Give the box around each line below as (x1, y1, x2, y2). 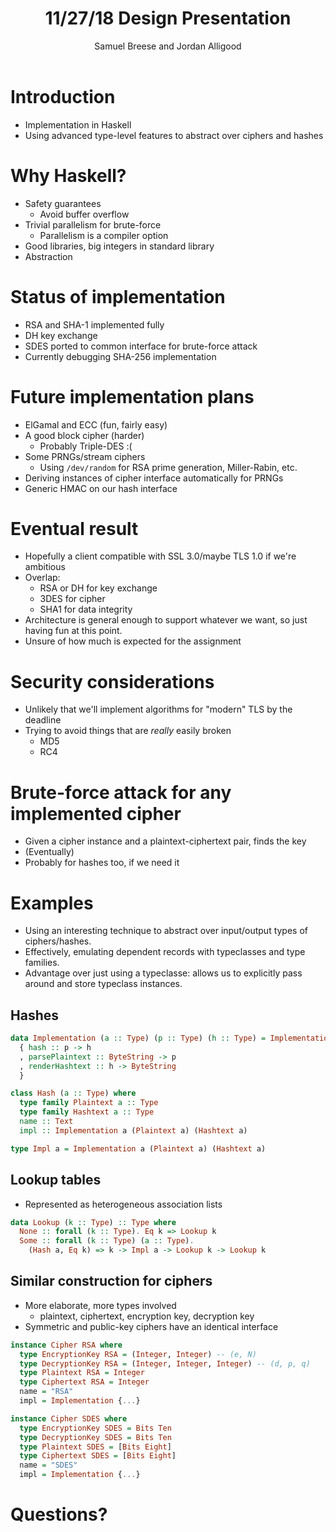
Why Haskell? (10, 164, 127, 187)
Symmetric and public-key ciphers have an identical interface (24, 1320, 279, 1332)
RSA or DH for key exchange (39, 582, 158, 594)
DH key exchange (24, 329, 98, 341)
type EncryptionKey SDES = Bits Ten (19, 1423, 172, 1433)
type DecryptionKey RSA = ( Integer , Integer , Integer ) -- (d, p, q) (19, 1358, 311, 1369)
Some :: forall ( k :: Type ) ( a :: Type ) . (19, 1236, 195, 1246)
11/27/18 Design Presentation (44, 7, 292, 30)
